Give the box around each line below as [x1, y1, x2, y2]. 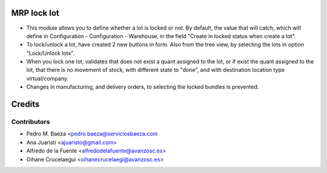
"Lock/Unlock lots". [26, 49, 75, 57]
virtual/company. [26, 74, 69, 82]
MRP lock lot [11, 8, 60, 18]
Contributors [11, 118, 50, 126]
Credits [11, 99, 40, 109]
